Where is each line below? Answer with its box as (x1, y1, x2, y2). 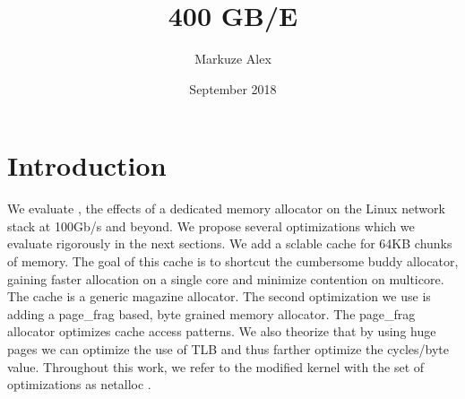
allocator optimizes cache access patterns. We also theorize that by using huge (7, 322, 436, 341)
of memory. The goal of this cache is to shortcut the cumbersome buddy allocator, (7, 252, 459, 271)
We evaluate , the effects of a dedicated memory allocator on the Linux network (7, 199, 445, 218)
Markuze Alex (194, 49, 271, 68)
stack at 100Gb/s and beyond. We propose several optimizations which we (7, 216, 415, 235)
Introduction (7, 147, 167, 184)
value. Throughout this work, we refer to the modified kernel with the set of (7, 357, 425, 376)
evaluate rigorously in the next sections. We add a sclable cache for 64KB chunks (7, 234, 452, 253)
